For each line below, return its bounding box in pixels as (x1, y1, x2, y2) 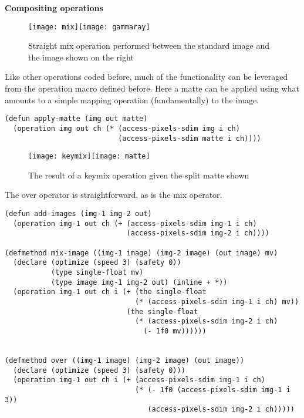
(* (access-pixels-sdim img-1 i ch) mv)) (134, 297, 299, 306)
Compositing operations (5, 2, 103, 14)
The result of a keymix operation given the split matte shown (28, 168, 249, 181)
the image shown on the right (28, 50, 134, 63)
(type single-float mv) (50, 268, 144, 277)
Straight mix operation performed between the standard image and (28, 39, 269, 52)
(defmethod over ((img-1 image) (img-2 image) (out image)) (5, 356, 245, 365)
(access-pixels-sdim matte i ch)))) (118, 134, 261, 143)
